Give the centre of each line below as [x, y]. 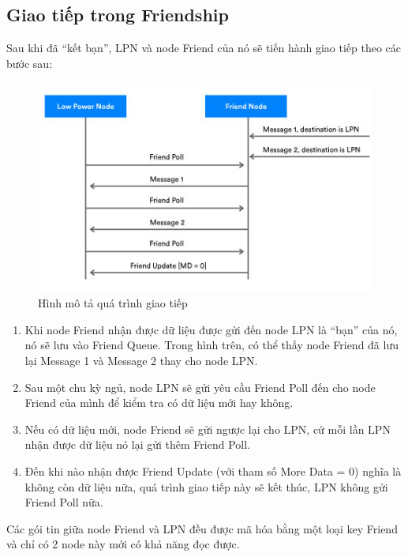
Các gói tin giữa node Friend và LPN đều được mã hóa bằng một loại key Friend [202, 528]
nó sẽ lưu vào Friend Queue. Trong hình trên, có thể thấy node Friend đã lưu [211, 345]
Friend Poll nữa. [64, 502]
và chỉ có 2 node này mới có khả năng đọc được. [123, 544]
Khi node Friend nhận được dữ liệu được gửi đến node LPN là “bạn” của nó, [211, 329]
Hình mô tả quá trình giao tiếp [113, 303]
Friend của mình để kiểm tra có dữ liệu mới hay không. [159, 403]
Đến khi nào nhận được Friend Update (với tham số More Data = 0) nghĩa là [213, 470]
